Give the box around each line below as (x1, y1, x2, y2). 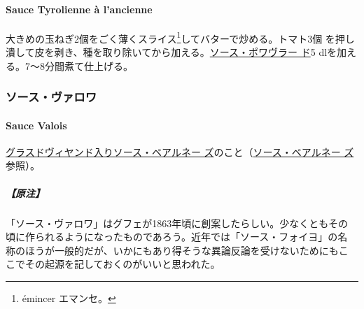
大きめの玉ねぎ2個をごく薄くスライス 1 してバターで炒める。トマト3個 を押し (6, 29, 355, 45)
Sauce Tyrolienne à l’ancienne (6, 1, 153, 16)
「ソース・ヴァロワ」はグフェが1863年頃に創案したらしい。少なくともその (6, 215, 349, 230)
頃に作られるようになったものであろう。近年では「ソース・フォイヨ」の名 (6, 229, 348, 244)
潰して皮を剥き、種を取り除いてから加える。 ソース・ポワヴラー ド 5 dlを (6, 45, 337, 59)
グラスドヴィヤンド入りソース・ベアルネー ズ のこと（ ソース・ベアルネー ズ (6, 144, 354, 159)
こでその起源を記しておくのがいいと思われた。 (6, 257, 220, 271)
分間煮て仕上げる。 (44, 58, 133, 73)
